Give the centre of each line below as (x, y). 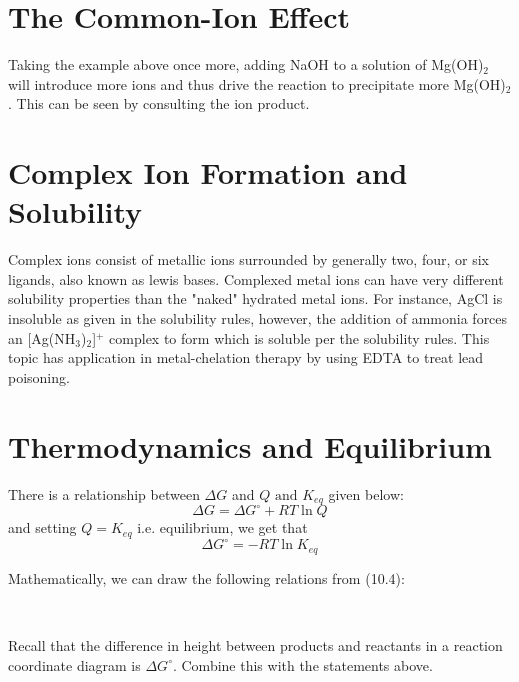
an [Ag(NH (42, 337)
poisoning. (39, 376)
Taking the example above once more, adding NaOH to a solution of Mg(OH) (246, 64)
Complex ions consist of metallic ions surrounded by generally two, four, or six (248, 259)
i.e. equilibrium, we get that (222, 527)
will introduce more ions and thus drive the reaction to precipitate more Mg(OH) (257, 83)
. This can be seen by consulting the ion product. (159, 103)
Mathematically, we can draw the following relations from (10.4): (206, 577)
